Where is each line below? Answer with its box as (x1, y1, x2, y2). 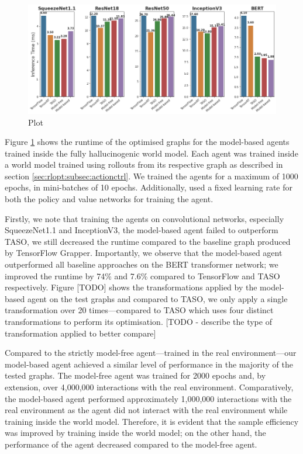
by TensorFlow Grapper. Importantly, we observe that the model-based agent (5, 247, 283, 259)
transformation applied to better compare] (5, 327, 156, 339)
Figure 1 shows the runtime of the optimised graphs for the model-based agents (5, 136, 290, 148)
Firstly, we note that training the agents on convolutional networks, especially (5, 212, 284, 224)
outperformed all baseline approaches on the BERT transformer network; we (5, 258, 278, 271)
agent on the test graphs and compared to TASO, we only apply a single (27, 292, 288, 304)
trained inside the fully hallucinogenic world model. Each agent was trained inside (5, 147, 298, 159)
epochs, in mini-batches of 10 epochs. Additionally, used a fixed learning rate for (5, 181, 293, 193)
